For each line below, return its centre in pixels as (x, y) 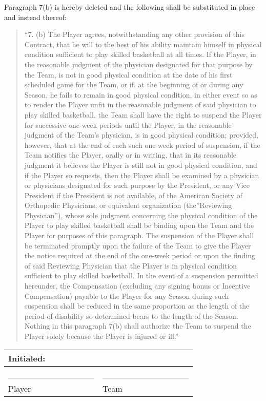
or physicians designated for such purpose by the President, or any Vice (137, 185)
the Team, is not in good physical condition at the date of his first (128, 74)
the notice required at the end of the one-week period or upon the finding (140, 255)
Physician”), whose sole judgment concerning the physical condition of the (141, 215)
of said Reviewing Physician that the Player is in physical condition (131, 265)
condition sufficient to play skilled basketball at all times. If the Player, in (140, 54)
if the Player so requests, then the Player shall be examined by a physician (142, 175)
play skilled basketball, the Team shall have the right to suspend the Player (143, 114)
